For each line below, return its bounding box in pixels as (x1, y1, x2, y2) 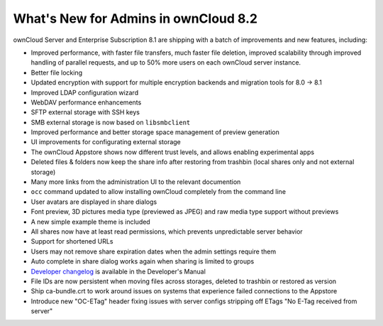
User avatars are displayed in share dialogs (30, 197, 157, 206)
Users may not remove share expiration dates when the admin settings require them (30, 247, 277, 256)
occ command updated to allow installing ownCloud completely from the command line (30, 188, 287, 196)
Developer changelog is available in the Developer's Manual (30, 267, 206, 276)
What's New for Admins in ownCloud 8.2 (13, 11, 258, 26)
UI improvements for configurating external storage (30, 138, 181, 146)
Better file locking (30, 68, 83, 77)
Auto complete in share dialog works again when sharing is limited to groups (30, 257, 255, 266)
